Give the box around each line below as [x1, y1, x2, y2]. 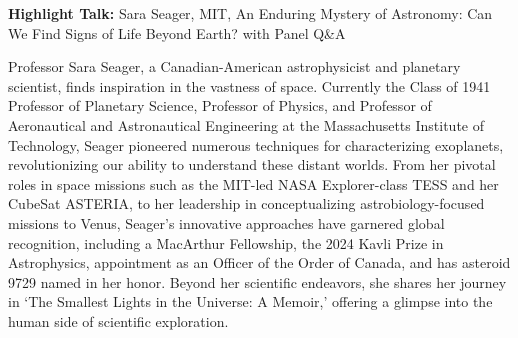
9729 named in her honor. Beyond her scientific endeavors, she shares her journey [8, 271, 507, 292]
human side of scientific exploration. [8, 310, 229, 331]
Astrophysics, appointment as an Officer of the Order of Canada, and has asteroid [8, 252, 511, 273]
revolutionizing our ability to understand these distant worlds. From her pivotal [8, 154, 496, 175]
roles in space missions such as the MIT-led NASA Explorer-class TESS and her [8, 173, 499, 194]
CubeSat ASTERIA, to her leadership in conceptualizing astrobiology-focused [8, 193, 485, 214]
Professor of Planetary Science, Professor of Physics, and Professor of [8, 95, 432, 116]
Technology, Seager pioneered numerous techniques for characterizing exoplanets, [8, 134, 504, 155]
